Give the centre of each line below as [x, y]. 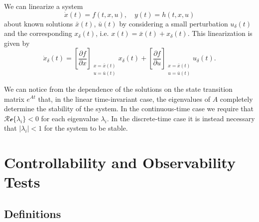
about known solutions [39, 23]
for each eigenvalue [70, 118]
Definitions [33, 213]
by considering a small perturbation [174, 23]
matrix [14, 99]
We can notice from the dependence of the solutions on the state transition [118, 89]
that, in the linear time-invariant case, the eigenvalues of [124, 99]
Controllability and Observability [120, 162]
